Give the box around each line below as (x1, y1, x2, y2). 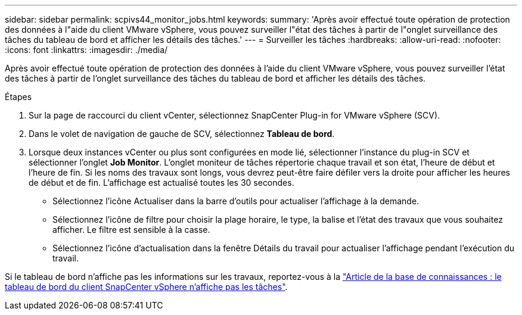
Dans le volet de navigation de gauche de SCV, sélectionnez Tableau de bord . (29, 129, 335, 139)
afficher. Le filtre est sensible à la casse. (52, 224, 210, 235)
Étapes (5, 92, 32, 102)
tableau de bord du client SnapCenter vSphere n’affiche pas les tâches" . (5, 282, 288, 292)
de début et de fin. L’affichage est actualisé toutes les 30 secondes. (29, 177, 294, 188)
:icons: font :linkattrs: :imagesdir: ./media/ (5, 45, 168, 55)
